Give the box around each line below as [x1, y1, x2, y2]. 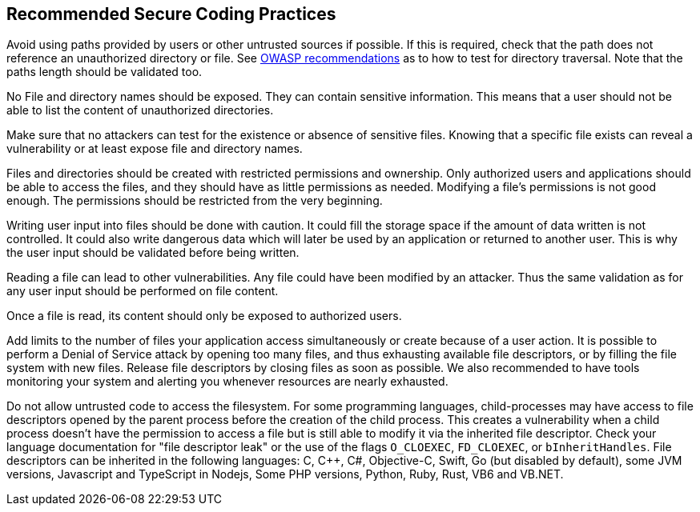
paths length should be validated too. [6, 65, 203, 79]
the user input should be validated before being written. [6, 246, 300, 260]
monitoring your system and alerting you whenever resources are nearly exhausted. [6, 374, 449, 389]
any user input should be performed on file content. [6, 284, 279, 298]
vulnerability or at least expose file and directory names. [6, 142, 303, 156]
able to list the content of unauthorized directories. [6, 103, 274, 118]
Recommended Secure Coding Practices [6, 4, 336, 24]
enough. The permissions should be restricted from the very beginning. [6, 194, 383, 208]
